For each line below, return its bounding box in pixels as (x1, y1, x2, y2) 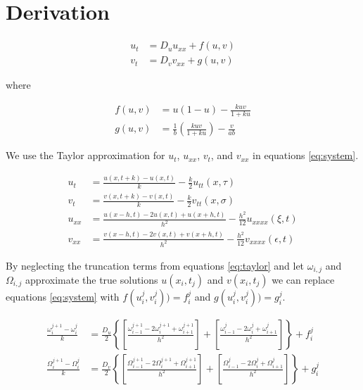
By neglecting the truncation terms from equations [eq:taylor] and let (6, 258, 305, 272)
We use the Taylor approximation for (6, 148, 165, 163)
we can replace (272, 272, 335, 287)
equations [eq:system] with (6, 289, 120, 304)
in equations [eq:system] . (253, 148, 359, 163)
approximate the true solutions (25, 272, 158, 287)
